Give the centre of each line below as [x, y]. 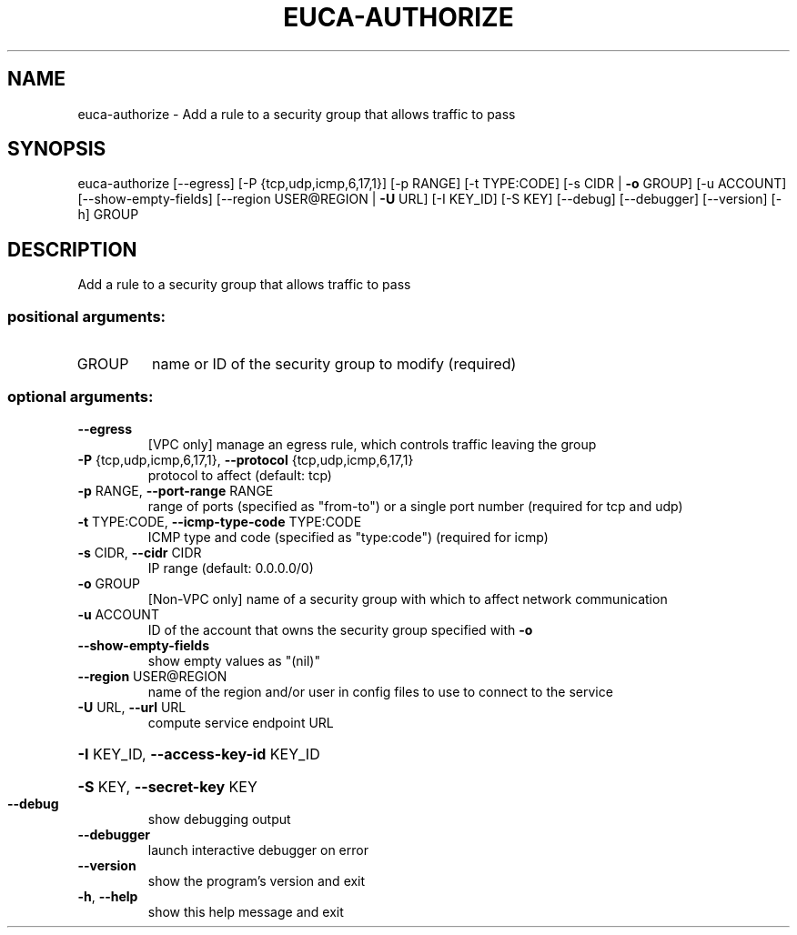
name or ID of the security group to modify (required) [334, 364]
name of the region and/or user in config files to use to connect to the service [380, 691]
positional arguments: [87, 316]
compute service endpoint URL [241, 722]
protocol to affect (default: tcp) [240, 475]
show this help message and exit [246, 911]
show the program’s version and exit [257, 880]
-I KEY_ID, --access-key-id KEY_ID [199, 754]
